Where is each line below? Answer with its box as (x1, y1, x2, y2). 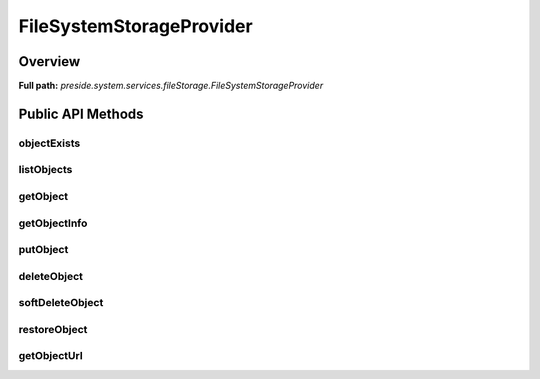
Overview (18, 53, 81, 70)
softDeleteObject (18, 296, 104, 310)
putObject (18, 243, 69, 257)
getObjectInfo (18, 216, 88, 230)
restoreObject (18, 322, 88, 336)
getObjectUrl (18, 349, 84, 363)
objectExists (18, 136, 81, 150)
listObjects (18, 163, 73, 177)
